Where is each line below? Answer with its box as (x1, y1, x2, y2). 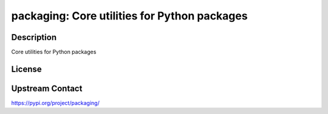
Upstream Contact (11, 83, 83, 93)
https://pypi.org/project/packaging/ (11, 99, 100, 106)
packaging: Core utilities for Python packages (11, 9, 248, 22)
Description (11, 32, 57, 42)
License (11, 64, 42, 74)
